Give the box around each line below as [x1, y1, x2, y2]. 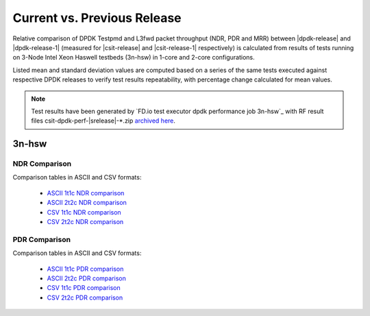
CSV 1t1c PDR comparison [47, 284, 121, 292]
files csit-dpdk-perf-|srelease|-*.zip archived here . [31, 117, 176, 125]
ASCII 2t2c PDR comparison [47, 274, 126, 282]
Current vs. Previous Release [12, 10, 182, 25]
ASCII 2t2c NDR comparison [47, 199, 127, 207]
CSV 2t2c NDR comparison [47, 218, 124, 226]
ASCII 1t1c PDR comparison [47, 265, 124, 273]
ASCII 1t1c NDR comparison [47, 189, 125, 197]
